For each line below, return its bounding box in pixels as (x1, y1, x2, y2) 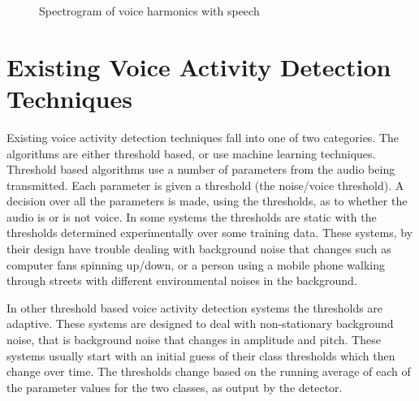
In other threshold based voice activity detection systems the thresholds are (6, 299, 383, 316)
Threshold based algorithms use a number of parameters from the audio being (6, 161, 395, 178)
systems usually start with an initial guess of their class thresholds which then (6, 347, 395, 364)
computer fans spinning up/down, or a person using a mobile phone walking (6, 256, 385, 273)
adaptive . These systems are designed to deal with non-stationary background (6, 315, 394, 332)
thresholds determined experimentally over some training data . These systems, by (6, 224, 413, 241)
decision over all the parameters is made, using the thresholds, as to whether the (6, 192, 408, 209)
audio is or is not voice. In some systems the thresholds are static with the (6, 208, 377, 225)
